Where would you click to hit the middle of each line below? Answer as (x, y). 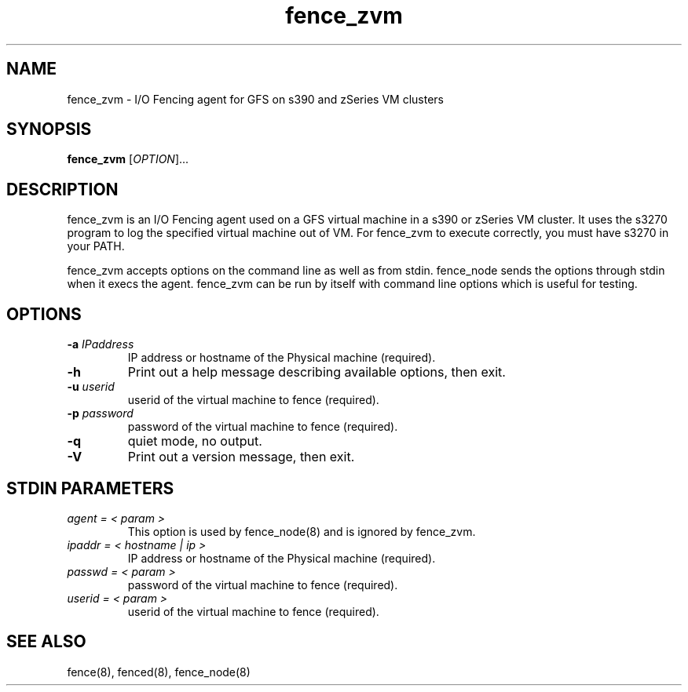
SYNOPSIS (49, 129)
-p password (100, 413)
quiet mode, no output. (195, 441)
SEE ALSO (46, 642)
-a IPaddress (101, 344)
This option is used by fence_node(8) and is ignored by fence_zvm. (302, 531)
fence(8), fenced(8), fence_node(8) (159, 672)
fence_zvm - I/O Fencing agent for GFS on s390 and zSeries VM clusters (255, 99)
